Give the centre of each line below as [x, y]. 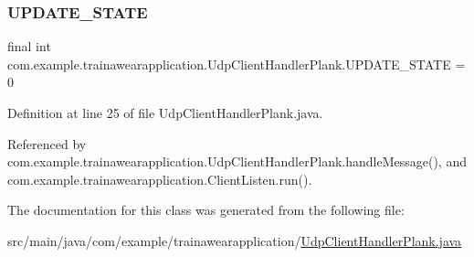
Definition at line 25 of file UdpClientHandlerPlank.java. [165, 112]
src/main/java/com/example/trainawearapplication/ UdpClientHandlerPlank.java [235, 240]
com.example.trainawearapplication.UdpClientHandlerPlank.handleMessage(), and [237, 161]
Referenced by [47, 143]
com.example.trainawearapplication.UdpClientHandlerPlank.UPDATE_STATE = [237, 64]
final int [29, 46]
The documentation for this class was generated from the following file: [206, 210]
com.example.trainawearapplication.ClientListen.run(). [160, 179]
